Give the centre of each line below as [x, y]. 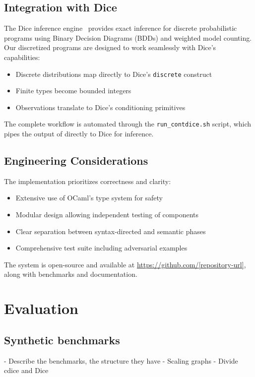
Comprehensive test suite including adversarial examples [101, 248]
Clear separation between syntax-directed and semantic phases [111, 231]
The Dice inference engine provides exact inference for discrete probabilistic [121, 28]
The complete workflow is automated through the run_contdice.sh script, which [128, 124]
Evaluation [41, 308]
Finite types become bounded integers [73, 91]
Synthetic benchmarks [62, 340]
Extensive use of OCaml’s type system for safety [89, 198]
